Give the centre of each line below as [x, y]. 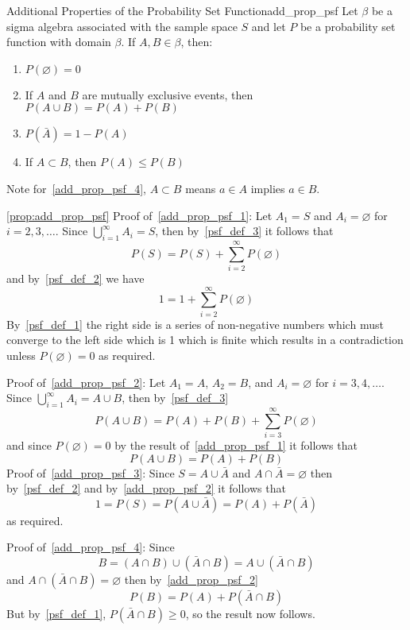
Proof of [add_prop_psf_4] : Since [91, 547]
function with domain [59, 42]
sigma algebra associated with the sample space [122, 26]
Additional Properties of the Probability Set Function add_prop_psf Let [182, 10]
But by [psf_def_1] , [56, 614]
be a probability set [348, 26]
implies [268, 188]
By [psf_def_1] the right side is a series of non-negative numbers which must [195, 324]
